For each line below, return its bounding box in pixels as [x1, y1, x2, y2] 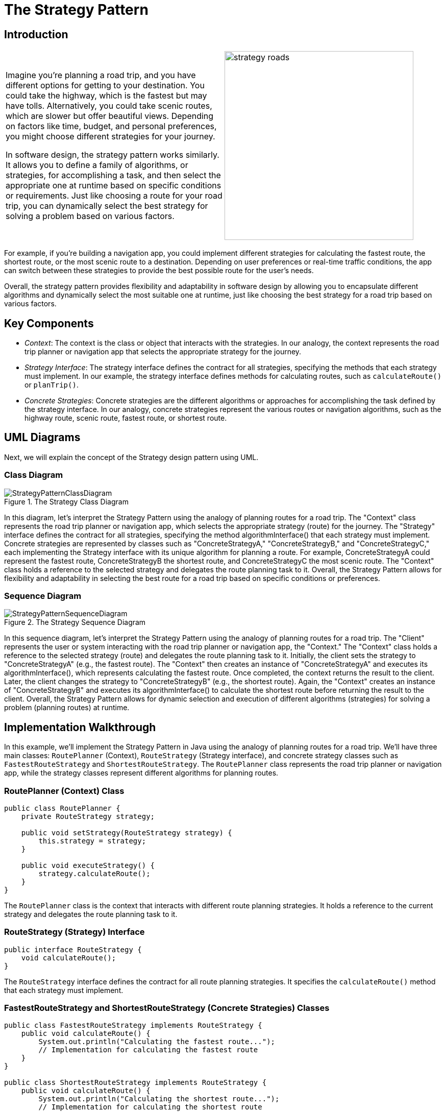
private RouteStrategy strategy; [21, 812, 155, 820]
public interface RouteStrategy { [4, 945, 142, 954]
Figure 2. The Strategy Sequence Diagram [4, 618, 146, 627]
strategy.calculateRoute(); [38, 869, 151, 878]
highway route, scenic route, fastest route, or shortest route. [24, 414, 227, 423]
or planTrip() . [24, 380, 79, 390]
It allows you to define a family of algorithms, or [6, 160, 188, 171]
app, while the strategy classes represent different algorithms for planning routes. [4, 768, 279, 778]
